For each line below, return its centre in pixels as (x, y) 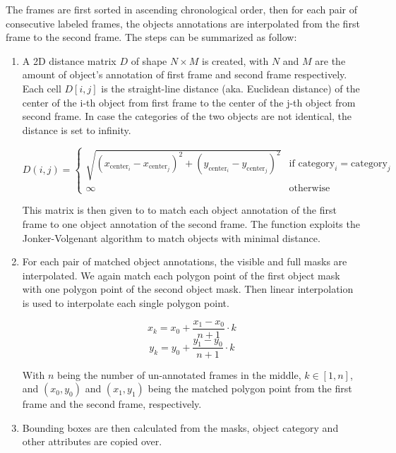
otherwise (310, 189)
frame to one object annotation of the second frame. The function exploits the (191, 224)
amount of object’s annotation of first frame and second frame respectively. (185, 74)
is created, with (235, 60)
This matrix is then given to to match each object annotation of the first (179, 210)
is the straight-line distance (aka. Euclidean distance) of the (230, 88)
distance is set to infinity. (77, 129)
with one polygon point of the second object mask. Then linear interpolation (188, 289)
